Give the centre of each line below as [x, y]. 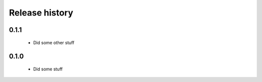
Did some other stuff [54, 42]
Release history [41, 13]
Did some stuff [48, 69]
